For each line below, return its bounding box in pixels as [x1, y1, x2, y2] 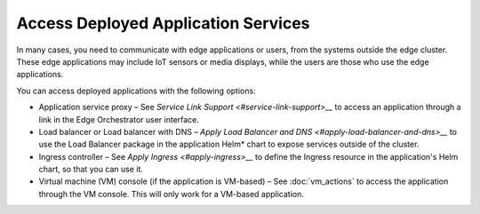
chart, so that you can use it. [38, 164, 144, 175]
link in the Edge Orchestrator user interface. [38, 114, 200, 124]
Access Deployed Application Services [16, 13, 310, 33]
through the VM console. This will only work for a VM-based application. [38, 188, 304, 199]
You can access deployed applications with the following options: [16, 85, 257, 96]
